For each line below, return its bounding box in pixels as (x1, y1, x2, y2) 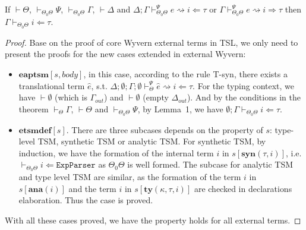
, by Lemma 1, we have (137, 102, 223, 115)
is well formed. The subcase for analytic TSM (127, 158, 294, 171)
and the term (68, 182, 116, 194)
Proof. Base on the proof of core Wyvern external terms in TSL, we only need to (5, 36, 298, 48)
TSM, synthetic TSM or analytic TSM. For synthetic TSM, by (37, 135, 266, 147)
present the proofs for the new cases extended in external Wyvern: (5, 48, 246, 60)
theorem (18, 102, 49, 115)
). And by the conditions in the (187, 91, 301, 103)
